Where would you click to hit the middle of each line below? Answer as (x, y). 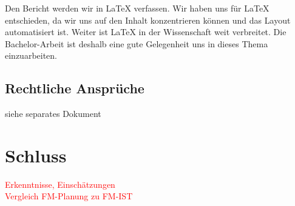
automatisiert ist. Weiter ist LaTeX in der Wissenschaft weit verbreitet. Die (146, 32)
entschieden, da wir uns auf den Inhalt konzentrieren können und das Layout (148, 20)
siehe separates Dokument (53, 114)
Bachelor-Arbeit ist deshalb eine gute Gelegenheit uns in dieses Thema (137, 43)
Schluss (36, 155)
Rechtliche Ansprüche (75, 88)
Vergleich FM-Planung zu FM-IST (69, 196)
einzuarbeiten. (31, 55)
